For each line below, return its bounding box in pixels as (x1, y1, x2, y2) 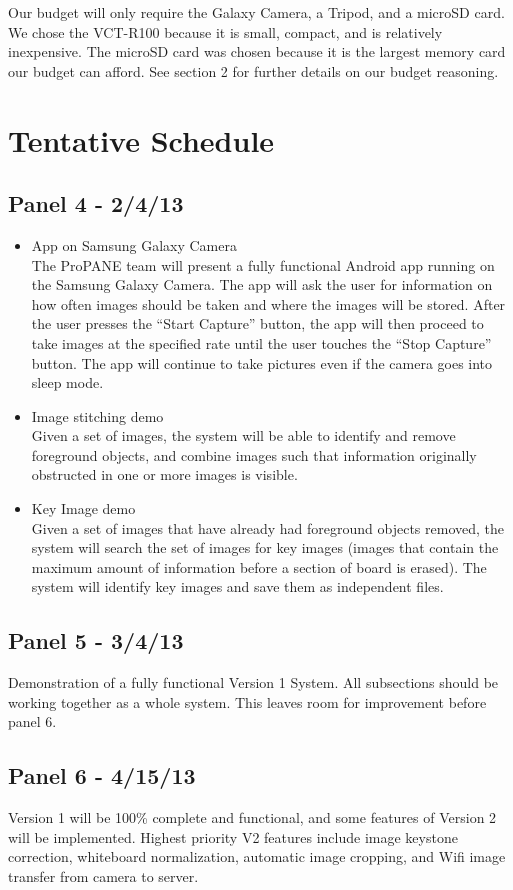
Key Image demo (31, 498, 136, 519)
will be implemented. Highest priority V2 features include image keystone (8, 826, 458, 847)
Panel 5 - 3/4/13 (8, 625, 184, 656)
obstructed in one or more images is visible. (31, 464, 298, 485)
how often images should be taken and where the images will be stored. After (31, 293, 506, 314)
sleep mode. (31, 372, 104, 393)
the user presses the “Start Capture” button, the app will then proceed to (31, 313, 484, 334)
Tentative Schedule (8, 119, 275, 160)
